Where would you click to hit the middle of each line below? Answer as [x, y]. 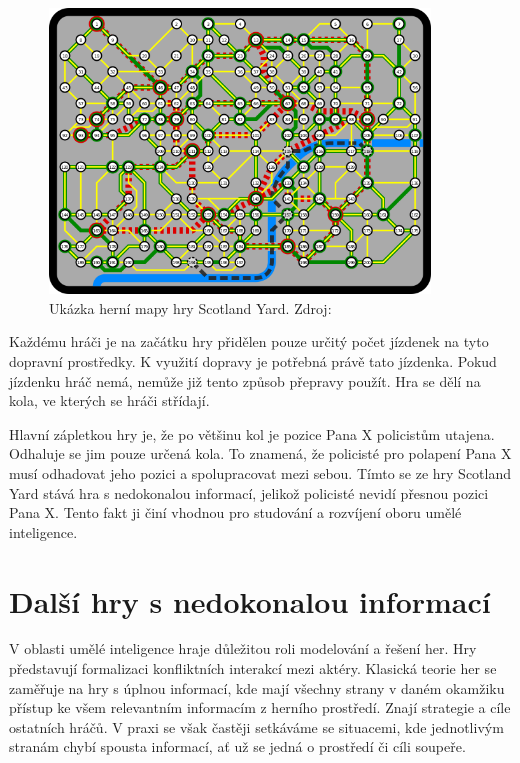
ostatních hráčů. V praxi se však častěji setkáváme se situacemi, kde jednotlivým [256, 726]
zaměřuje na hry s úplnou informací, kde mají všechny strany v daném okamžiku [257, 687]
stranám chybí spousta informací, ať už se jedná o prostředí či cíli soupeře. [237, 746]
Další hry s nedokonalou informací [250, 600]
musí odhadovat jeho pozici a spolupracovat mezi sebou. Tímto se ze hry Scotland [260, 472]
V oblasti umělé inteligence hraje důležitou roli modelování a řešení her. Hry [243, 648]
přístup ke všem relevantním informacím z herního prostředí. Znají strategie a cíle [260, 707]
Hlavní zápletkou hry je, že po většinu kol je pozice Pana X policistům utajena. [252, 433]
